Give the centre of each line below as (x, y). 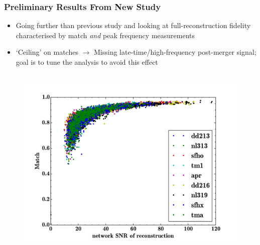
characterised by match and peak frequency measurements (105, 35)
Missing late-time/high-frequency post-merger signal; (175, 52)
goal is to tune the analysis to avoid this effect (87, 62)
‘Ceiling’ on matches (47, 52)
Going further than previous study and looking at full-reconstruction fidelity (133, 25)
